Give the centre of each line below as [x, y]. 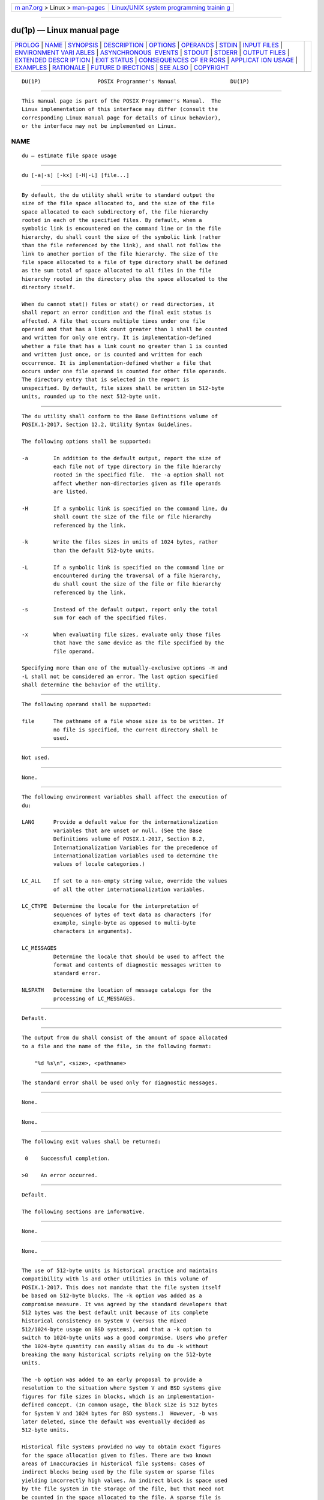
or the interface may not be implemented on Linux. [99, 126]
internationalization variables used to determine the [136, 856]
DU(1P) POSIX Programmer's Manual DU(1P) [136, 81]
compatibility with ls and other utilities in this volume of [115, 1279]
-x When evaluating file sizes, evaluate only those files [121, 634]
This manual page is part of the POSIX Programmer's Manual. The [121, 101]
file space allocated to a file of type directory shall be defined [124, 262]
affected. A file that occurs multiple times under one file [113, 321]
